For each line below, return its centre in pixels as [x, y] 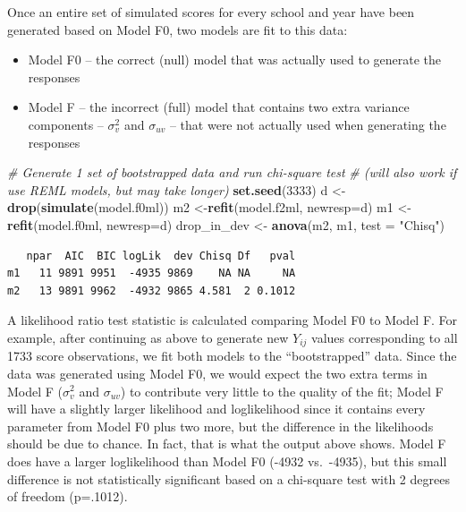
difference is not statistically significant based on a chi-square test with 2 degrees [229, 478]
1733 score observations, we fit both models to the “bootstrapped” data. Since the [232, 356]
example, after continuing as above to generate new [148, 337]
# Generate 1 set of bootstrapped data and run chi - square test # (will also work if [232, 172]
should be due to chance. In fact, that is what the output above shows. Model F [227, 444]
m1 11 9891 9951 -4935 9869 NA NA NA [152, 273]
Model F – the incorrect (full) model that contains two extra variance [219, 107]
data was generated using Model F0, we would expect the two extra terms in [217, 373]
